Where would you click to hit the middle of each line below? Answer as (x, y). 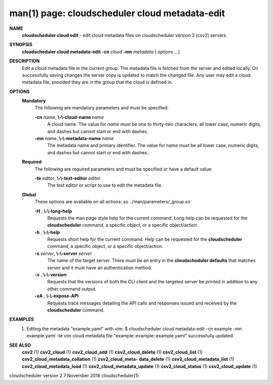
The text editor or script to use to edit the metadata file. (105, 185)
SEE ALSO (20, 345)
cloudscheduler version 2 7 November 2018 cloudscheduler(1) (74, 376)
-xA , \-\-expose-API (57, 296)
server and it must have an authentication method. (100, 268)
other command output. (72, 289)
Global (29, 194)
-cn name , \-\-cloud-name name (69, 117)
